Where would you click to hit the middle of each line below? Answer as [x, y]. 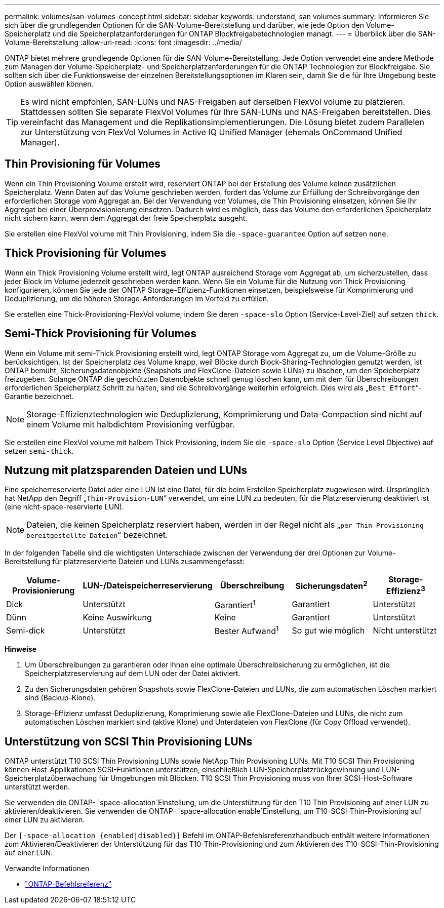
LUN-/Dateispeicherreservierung [148, 586]
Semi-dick [26, 630]
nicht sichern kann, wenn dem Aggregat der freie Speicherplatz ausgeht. [126, 218]
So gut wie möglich [328, 630]
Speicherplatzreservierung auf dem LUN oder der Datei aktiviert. [133, 674]
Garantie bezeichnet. [39, 396]
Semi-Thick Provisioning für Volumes [100, 334]
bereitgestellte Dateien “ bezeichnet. [97, 535]
